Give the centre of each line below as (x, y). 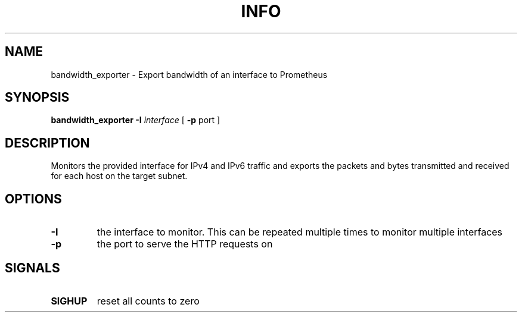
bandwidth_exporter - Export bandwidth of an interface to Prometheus (189, 74)
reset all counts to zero (148, 301)
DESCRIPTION (47, 143)
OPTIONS (33, 199)
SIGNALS (32, 268)
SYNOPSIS (37, 98)
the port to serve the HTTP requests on (185, 244)
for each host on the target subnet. (119, 176)
